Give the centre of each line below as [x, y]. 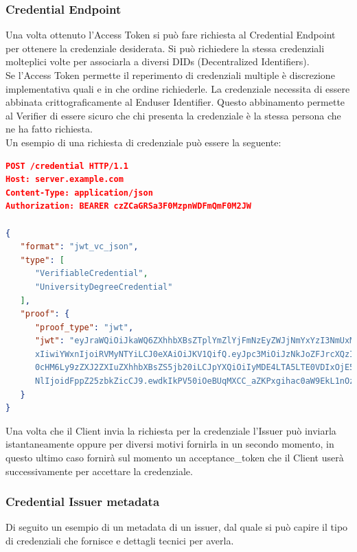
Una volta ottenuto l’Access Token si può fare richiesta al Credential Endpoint [171, 35]
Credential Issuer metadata [83, 502]
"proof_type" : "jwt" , [84, 327]
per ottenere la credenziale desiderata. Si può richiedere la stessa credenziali [165, 48]
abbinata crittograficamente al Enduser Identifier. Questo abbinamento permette [175, 102]
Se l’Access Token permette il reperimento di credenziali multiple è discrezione [170, 75]
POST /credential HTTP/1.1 [67, 166]
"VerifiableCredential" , [91, 274]
